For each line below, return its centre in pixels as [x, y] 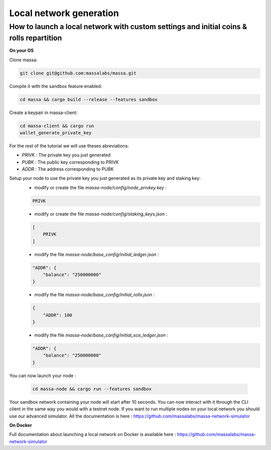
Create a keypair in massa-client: [43, 113]
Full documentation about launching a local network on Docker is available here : [93, 434]
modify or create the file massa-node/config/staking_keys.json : [101, 214]
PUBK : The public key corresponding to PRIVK [70, 162]
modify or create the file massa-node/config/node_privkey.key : [100, 187]
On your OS [22, 51]
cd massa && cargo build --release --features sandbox [89, 99]
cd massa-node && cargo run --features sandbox [92, 389]
